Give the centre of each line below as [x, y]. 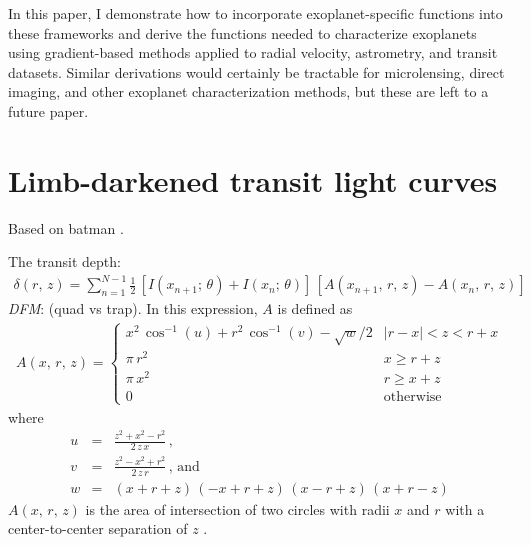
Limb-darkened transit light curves [253, 179]
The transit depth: [64, 261]
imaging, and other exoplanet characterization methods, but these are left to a [248, 91]
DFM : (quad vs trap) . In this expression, [133, 308]
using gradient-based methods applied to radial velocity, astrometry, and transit [253, 52]
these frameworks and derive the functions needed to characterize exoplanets [242, 32]
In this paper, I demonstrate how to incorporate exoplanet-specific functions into [255, 13]
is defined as [315, 308]
